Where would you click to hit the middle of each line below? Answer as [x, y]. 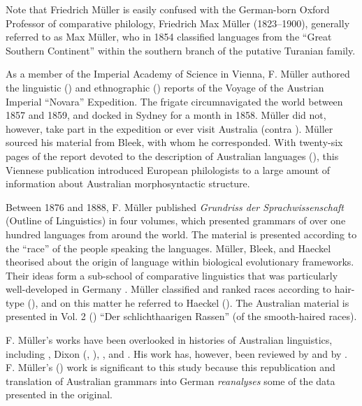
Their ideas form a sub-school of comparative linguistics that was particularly [172, 275]
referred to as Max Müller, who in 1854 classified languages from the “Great [169, 37]
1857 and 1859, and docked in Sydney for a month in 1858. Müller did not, [166, 115]
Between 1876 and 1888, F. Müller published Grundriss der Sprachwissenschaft [175, 206]
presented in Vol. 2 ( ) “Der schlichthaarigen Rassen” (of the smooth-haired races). [181, 316]
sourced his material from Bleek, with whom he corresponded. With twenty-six [174, 142]
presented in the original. [59, 394]
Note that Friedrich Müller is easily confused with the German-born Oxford [168, 9]
